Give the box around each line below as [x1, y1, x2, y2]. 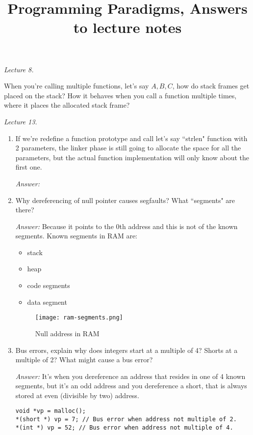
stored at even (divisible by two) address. [15, 390, 139, 400]
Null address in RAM [35, 328, 100, 338]
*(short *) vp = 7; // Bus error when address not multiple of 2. [15, 416, 237, 423]
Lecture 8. [4, 64, 34, 74]
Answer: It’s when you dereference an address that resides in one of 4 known [15, 371, 246, 381]
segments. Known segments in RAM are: [15, 231, 138, 241]
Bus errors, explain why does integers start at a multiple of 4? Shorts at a [15, 345, 238, 355]
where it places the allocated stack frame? [4, 100, 130, 110]
